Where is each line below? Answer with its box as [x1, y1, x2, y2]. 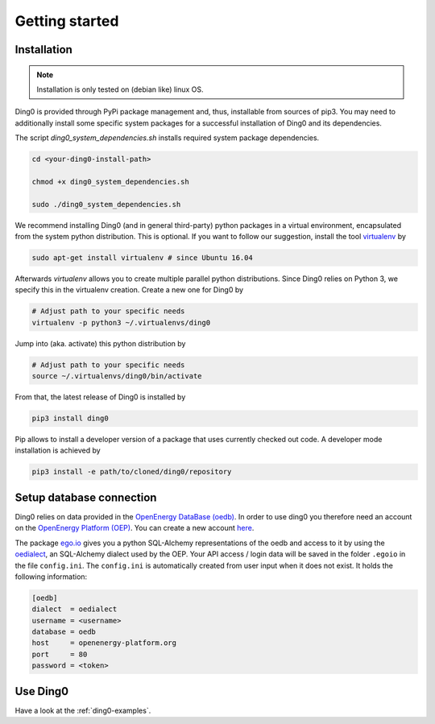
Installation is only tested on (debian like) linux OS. [36, 85, 205, 94]
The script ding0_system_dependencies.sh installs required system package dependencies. [14, 133, 320, 143]
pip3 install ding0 [31, 414, 109, 423]
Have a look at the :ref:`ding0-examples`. [14, 705, 151, 715]
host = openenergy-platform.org [31, 639, 177, 647]
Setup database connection [14, 490, 157, 504]
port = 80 [31, 649, 88, 659]
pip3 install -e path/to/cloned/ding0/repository [31, 467, 232, 477]
